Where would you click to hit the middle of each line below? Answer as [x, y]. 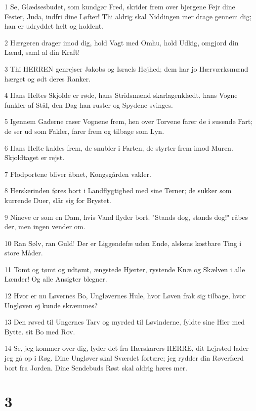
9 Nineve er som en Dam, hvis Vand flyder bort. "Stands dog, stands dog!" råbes [126, 217]
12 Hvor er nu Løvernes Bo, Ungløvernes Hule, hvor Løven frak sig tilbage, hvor [125, 296]
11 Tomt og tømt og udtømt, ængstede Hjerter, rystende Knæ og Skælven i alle [125, 269]
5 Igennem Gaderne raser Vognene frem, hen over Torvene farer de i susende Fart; [129, 121]
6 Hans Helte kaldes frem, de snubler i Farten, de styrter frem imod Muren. [119, 147]
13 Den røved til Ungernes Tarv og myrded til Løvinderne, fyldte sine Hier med [125, 322]
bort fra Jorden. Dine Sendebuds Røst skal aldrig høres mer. [96, 367]
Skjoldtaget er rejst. [35, 157]
